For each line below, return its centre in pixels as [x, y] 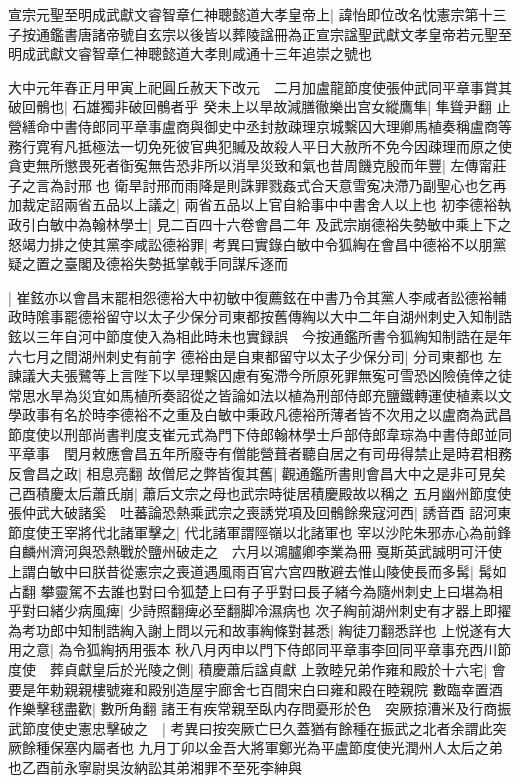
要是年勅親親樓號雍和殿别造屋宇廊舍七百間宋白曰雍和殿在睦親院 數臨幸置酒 [255, 688]
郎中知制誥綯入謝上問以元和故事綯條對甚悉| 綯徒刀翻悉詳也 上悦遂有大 [280, 629]
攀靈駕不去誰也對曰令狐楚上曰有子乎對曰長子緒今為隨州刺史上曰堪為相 [271, 590]
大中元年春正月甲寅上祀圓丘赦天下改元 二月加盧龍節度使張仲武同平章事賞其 [260, 86]
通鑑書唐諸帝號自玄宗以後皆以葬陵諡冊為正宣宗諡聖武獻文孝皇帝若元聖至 [273, 33]
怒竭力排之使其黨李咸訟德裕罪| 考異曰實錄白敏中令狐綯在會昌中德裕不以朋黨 [257, 243]
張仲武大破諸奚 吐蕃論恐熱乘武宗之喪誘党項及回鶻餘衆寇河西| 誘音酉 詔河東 [260, 512]
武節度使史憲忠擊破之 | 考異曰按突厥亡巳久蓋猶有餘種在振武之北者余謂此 [250, 727]
